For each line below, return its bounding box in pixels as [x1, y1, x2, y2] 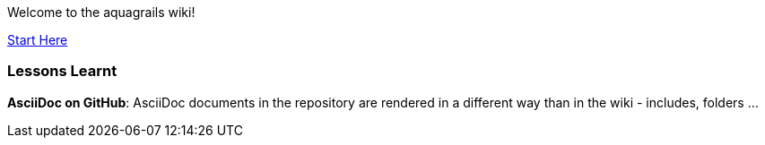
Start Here [7, 32, 68, 47]
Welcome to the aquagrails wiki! [7, 4, 196, 20]
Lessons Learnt [7, 62, 117, 81]
